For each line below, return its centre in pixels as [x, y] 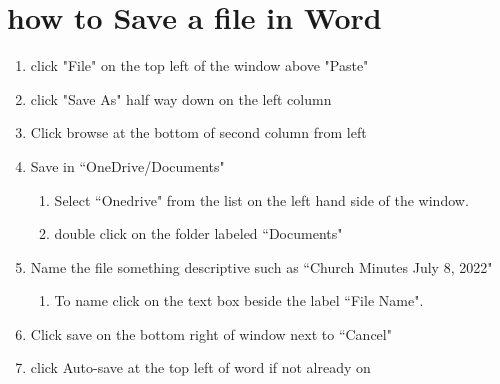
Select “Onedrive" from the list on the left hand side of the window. [261, 199]
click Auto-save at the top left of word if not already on [200, 367]
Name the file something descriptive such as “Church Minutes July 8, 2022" [261, 266]
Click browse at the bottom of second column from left [198, 132]
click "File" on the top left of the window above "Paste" [199, 65]
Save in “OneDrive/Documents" [127, 165]
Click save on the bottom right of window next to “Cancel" [211, 333]
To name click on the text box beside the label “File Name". [239, 300]
